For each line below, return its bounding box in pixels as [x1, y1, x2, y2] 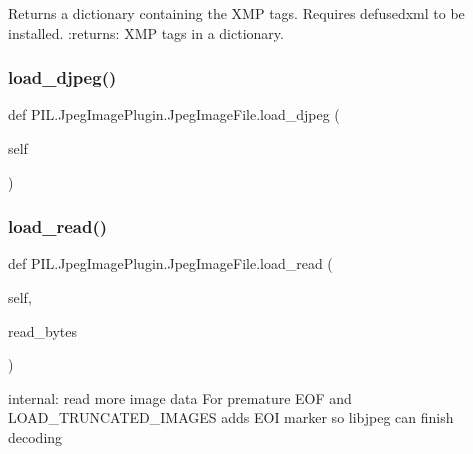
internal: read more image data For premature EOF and [8, 387, 352, 408]
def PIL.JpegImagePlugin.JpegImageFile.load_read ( [8, 253, 333, 274]
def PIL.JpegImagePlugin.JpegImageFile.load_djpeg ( [8, 104, 340, 125]
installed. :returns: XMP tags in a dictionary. [8, 22, 284, 43]
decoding [8, 426, 63, 447]
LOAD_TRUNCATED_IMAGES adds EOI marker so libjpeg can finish [8, 407, 454, 428]
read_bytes [8, 320, 77, 341]
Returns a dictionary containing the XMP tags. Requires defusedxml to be [8, 3, 465, 23]
